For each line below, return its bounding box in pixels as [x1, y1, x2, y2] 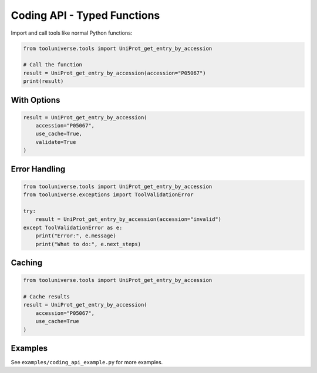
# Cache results [23, 293, 70, 300]
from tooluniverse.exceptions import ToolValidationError [23, 191, 194, 198]
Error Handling [11, 164, 66, 174]
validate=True [35, 139, 76, 145]
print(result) [23, 78, 64, 85]
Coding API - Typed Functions [11, 9, 160, 22]
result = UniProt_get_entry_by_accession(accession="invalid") [35, 216, 222, 223]
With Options [11, 95, 60, 105]
